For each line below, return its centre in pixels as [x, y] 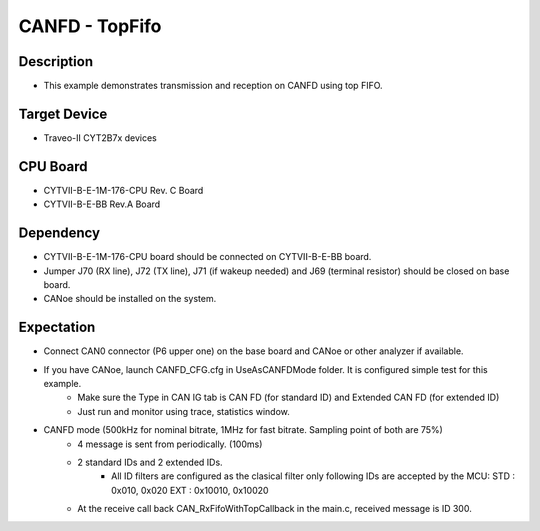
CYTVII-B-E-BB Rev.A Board [102, 204]
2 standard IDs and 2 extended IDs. [150, 462]
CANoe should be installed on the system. [130, 299]
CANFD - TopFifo [90, 26]
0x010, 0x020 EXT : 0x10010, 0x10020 [190, 490]
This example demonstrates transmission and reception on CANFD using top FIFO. [213, 86]
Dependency [59, 233]
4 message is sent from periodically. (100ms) [170, 444]
